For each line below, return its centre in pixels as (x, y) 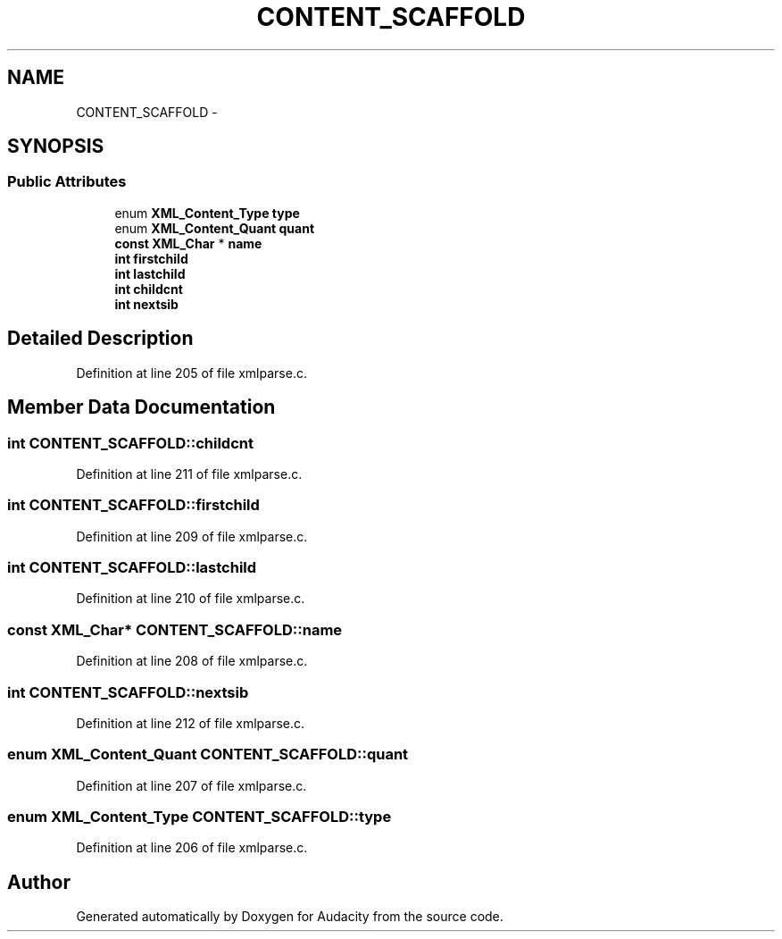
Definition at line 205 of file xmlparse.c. (191, 373)
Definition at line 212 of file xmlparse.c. (191, 723)
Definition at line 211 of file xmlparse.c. (189, 474)
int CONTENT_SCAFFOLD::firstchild (133, 505)
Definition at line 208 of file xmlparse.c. (192, 661)
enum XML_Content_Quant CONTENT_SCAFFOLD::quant (208, 755)
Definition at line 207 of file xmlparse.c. (191, 785)
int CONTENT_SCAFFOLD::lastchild (132, 567)
